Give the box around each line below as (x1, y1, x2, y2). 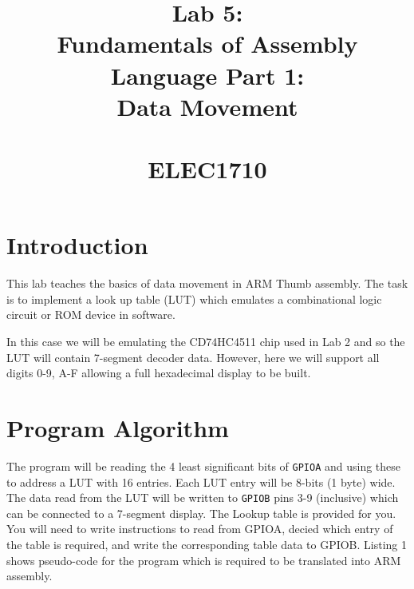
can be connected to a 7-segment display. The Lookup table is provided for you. (6, 504, 396, 521)
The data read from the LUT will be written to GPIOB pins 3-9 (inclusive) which (6, 489, 399, 506)
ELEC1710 (148, 153, 267, 185)
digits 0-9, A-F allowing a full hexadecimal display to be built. (6, 364, 311, 381)
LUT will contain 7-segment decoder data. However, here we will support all (6, 348, 380, 365)
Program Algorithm (6, 412, 229, 444)
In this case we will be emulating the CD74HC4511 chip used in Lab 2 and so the (6, 333, 405, 350)
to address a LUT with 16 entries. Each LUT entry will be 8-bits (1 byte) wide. (6, 473, 396, 490)
